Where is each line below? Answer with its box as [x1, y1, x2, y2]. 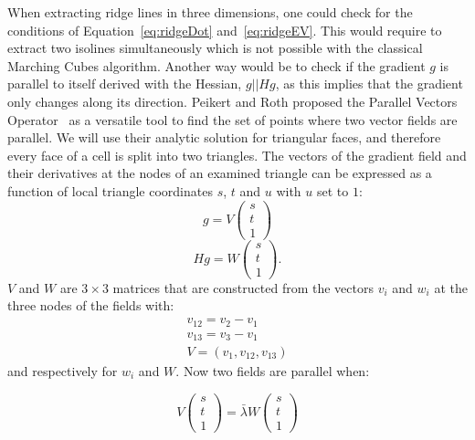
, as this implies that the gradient [275, 74, 463, 93]
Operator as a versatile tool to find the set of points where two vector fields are [7, 110, 458, 129]
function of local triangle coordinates [7, 181, 213, 200]
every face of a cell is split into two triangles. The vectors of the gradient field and [7, 145, 467, 164]
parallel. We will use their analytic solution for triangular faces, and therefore [7, 128, 441, 147]
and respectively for [7, 361, 118, 381]
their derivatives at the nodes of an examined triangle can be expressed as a [7, 163, 432, 183]
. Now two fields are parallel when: [175, 361, 370, 381]
